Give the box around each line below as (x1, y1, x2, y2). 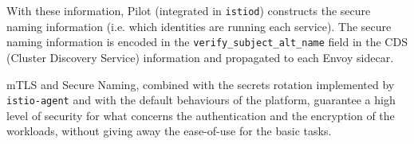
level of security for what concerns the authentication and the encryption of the (6, 107, 395, 123)
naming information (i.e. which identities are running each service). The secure (6, 18, 392, 34)
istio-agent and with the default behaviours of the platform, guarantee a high (6, 91, 396, 108)
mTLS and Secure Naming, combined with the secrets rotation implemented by (6, 76, 395, 92)
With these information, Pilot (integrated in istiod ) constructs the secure (6, 2, 371, 18)
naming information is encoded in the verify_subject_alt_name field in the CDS (6, 33, 408, 50)
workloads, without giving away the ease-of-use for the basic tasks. (6, 123, 332, 139)
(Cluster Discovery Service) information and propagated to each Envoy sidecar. (6, 49, 394, 65)
